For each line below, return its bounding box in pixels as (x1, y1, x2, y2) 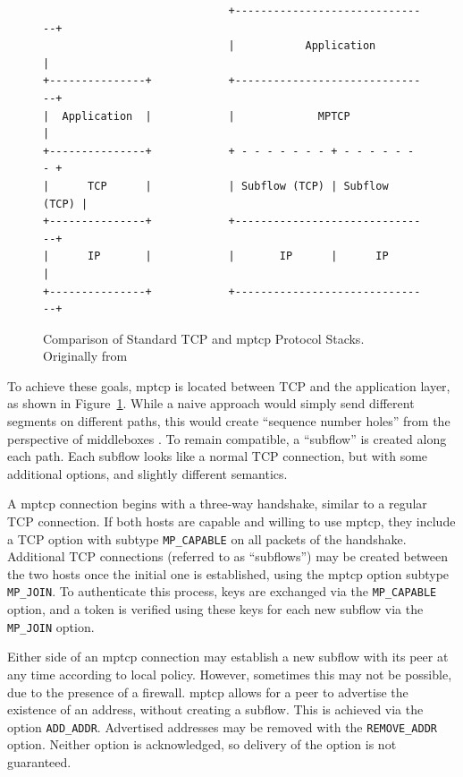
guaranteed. (7, 753, 72, 771)
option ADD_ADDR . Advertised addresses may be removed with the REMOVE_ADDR (7, 717, 437, 736)
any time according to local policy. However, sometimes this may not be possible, (7, 664, 452, 683)
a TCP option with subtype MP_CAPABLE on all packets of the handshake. (7, 529, 407, 548)
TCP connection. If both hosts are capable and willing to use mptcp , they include (7, 512, 456, 531)
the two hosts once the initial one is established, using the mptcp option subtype (7, 564, 450, 583)
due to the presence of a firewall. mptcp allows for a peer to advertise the (7, 682, 408, 701)
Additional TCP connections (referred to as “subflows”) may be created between (7, 547, 448, 566)
